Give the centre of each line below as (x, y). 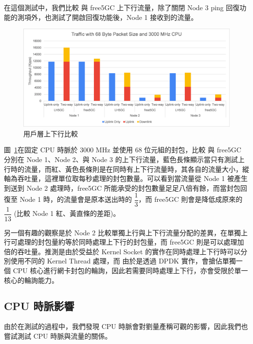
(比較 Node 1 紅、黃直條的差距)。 (67, 213)
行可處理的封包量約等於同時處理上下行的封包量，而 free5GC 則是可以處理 (121, 242)
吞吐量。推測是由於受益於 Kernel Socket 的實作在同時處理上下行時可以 (129, 251)
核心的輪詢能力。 (31, 280)
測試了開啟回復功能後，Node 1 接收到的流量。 (125, 17)
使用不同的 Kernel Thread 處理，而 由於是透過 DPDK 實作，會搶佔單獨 (123, 261)
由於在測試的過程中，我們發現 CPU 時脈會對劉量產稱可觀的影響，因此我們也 (126, 326)
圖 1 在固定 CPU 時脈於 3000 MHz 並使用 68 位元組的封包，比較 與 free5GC (123, 150)
